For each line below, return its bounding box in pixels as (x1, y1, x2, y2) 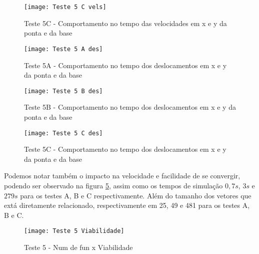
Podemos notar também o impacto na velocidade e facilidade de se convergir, (4, 170, 240, 181)
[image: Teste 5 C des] (24, 129, 103, 137)
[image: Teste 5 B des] (24, 87, 103, 95)
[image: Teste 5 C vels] (24, 4, 106, 11)
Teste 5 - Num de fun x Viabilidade (24, 242, 133, 252)
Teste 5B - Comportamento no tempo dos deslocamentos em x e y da (24, 102, 236, 112)
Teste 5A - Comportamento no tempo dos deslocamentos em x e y (24, 60, 227, 70)
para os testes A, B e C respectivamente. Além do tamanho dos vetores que (20, 190, 251, 200)
